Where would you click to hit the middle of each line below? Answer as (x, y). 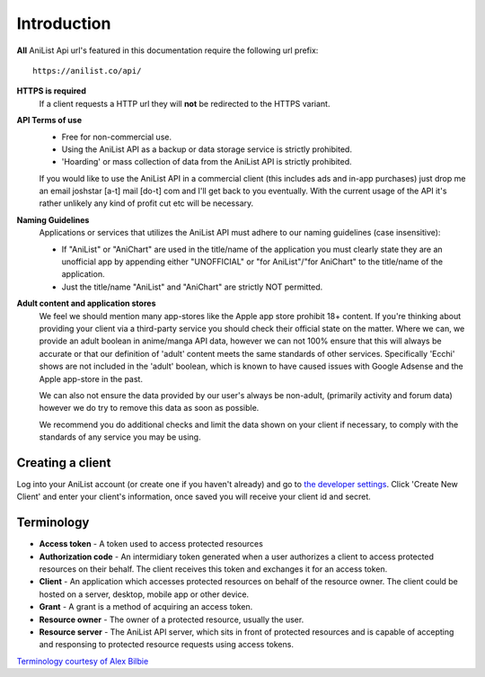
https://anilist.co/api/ (87, 71)
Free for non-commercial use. (117, 137)
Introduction (64, 23)
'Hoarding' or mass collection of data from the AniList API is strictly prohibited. (207, 162)
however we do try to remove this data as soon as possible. (149, 408)
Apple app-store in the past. (91, 379)
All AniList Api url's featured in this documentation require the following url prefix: (168, 50)
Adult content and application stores (86, 303)
